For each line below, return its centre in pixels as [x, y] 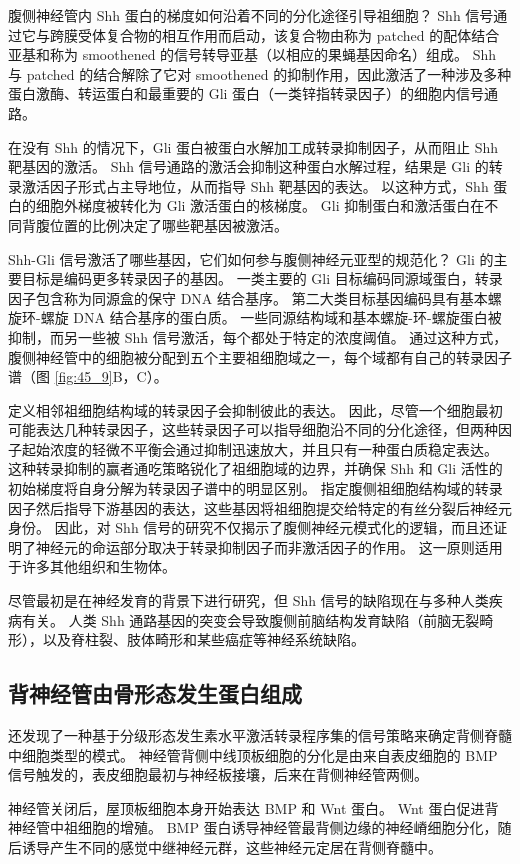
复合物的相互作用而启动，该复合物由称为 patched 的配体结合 [302, 34]
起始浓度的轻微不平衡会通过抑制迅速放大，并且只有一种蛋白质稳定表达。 [259, 448]
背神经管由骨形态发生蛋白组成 [155, 693]
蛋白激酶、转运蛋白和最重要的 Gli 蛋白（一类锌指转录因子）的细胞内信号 [246, 93]
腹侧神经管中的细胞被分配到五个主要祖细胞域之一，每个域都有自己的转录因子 [260, 356]
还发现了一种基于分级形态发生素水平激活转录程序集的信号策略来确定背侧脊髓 [260, 735]
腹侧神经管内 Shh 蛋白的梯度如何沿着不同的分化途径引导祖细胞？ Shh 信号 [251, 15]
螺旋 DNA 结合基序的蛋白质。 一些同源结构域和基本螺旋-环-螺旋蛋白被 [271, 317]
